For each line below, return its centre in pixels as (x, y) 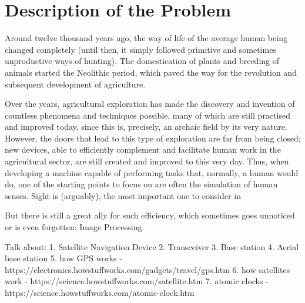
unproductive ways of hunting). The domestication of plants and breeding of (142, 61)
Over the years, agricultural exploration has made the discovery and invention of (150, 104)
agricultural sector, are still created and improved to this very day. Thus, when (147, 161)
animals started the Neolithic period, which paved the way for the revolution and (151, 72)
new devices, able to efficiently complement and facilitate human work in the (143, 149)
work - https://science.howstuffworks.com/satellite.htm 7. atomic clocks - (137, 281)
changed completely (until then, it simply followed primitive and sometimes (140, 49)
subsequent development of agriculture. (75, 84)
